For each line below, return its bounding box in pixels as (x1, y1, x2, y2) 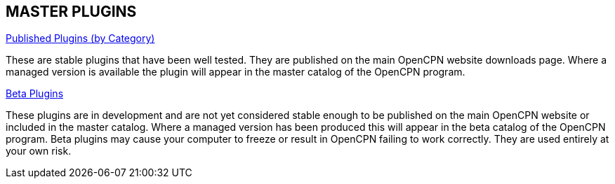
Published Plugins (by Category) (6, 32, 155, 45)
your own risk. (6, 145, 72, 157)
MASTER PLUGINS (6, 3, 137, 20)
